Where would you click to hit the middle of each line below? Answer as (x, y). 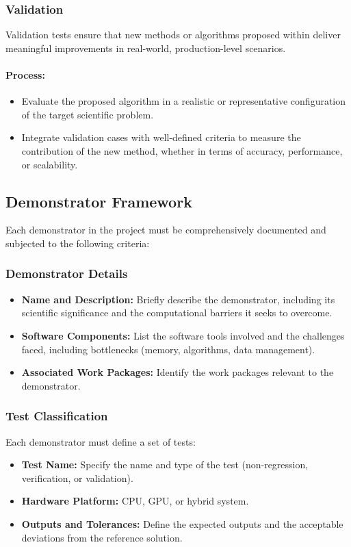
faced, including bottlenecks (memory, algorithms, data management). (168, 349)
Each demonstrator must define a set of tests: (101, 441)
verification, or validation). (77, 478)
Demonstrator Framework (99, 201)
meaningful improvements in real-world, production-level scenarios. (146, 48)
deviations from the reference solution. (102, 537)
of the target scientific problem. (88, 114)
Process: (25, 75)
